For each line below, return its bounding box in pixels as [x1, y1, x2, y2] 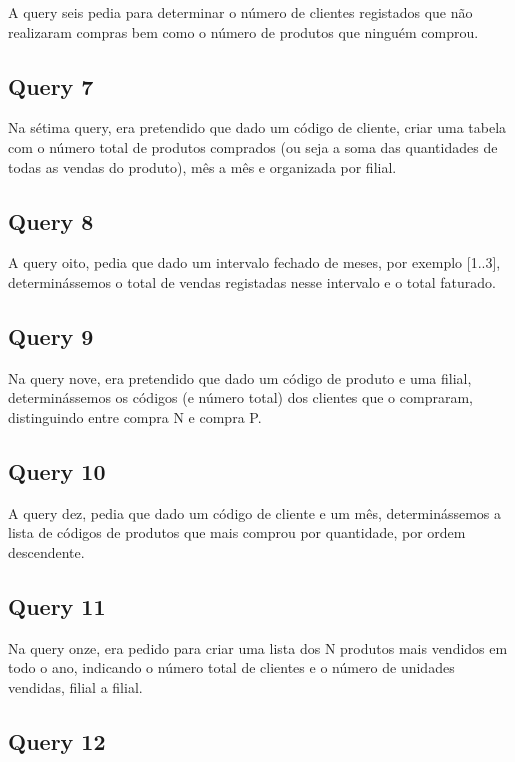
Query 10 [8, 455, 106, 486]
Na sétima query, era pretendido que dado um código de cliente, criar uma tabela [8, 117, 507, 138]
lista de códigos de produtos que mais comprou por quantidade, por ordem [8, 522, 466, 543]
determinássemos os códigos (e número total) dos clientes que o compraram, [8, 387, 473, 408]
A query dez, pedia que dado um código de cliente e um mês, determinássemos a [8, 502, 502, 523]
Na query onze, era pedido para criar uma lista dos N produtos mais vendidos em [8, 637, 508, 658]
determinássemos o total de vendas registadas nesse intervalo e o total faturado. [8, 271, 496, 292]
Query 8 [8, 205, 94, 236]
